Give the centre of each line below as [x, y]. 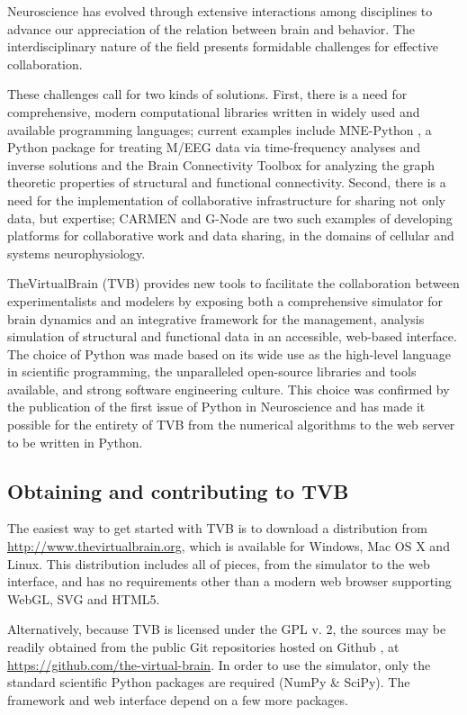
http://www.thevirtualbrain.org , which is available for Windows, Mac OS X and [229, 546]
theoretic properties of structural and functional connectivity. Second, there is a [227, 182]
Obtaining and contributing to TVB [178, 490]
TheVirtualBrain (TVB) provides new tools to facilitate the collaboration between [233, 283]
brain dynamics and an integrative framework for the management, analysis [216, 318]
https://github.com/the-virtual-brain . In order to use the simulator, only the [219, 664]
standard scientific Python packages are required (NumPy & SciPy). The [209, 682]
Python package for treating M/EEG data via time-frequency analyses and [214, 147]
